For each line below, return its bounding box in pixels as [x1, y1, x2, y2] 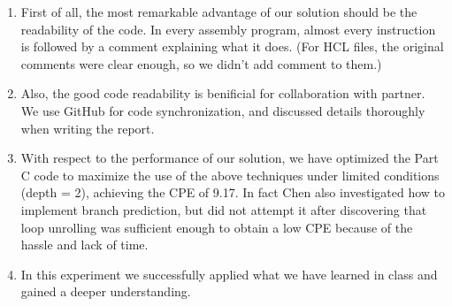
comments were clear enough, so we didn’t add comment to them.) [20, 54, 382, 73]
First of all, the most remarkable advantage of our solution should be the [20, 3, 418, 20]
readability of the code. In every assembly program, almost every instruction [20, 19, 436, 38]
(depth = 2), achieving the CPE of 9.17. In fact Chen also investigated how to [20, 183, 446, 202]
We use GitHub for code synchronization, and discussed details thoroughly [20, 101, 425, 119]
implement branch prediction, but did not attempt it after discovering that [20, 200, 427, 218]
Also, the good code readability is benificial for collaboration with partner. [20, 84, 425, 103]
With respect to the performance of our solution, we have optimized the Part [20, 149, 439, 167]
